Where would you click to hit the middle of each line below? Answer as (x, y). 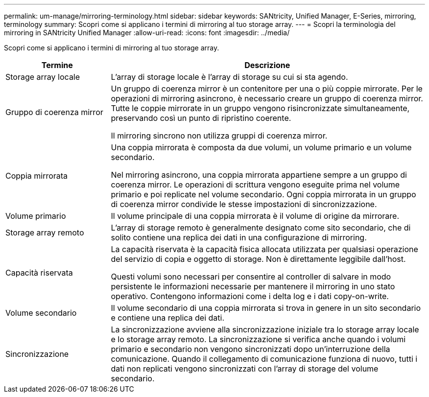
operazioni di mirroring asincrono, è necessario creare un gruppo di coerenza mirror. (267, 98)
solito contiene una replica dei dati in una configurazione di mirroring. (239, 237)
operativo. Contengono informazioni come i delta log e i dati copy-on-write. (250, 296)
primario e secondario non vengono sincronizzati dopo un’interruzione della (250, 349)
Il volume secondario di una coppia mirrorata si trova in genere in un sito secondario (266, 308)
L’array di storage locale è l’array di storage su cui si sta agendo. (229, 77)
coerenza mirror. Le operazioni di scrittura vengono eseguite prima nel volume (255, 185)
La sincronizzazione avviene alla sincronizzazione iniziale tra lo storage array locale (265, 329)
